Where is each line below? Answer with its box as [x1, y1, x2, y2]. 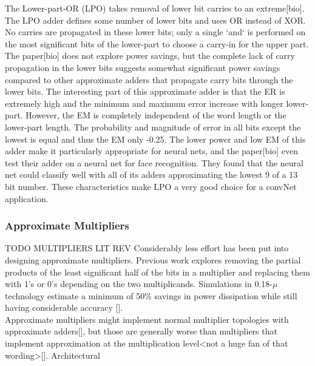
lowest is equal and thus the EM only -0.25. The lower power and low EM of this [5, 132, 306, 145]
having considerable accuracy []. [5, 301, 123, 314]
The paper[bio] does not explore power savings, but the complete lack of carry [5, 49, 295, 62]
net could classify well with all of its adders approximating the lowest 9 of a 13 [5, 168, 298, 181]
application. [5, 192, 49, 205]
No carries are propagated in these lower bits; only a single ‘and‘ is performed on [5, 25, 306, 38]
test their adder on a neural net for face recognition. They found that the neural [5, 156, 303, 169]
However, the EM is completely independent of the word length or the [25, 109, 286, 121]
